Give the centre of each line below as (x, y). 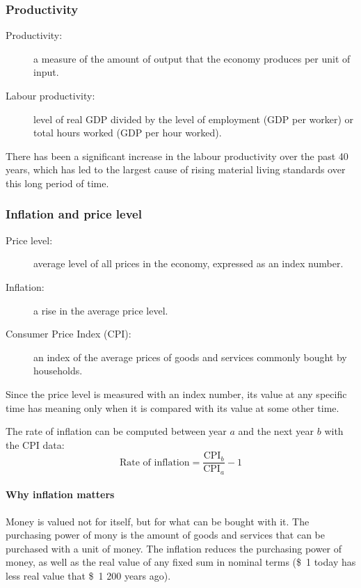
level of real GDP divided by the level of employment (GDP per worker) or (194, 119)
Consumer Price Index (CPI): (69, 334)
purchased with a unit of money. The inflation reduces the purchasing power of (174, 548)
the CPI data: (35, 444)
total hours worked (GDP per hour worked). (128, 133)
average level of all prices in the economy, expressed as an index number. (188, 263)
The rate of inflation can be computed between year (116, 431)
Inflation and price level (74, 214)
